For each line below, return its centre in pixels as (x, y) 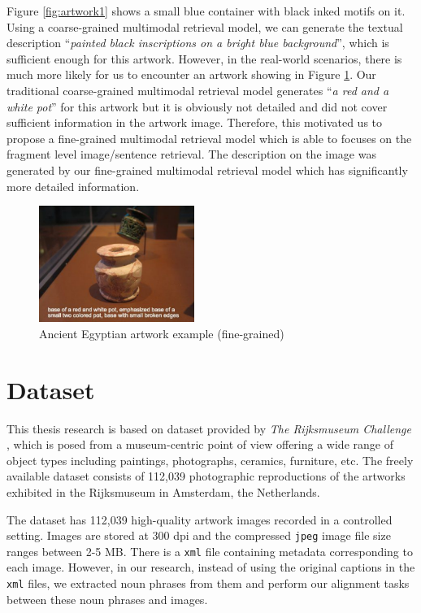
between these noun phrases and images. (107, 599)
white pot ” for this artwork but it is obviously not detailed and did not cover (197, 106)
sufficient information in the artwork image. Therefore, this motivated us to (195, 122)
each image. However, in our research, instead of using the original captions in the (211, 567)
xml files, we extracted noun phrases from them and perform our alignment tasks (208, 583)
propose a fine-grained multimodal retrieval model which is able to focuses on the (209, 138)
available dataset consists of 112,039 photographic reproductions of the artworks (206, 476)
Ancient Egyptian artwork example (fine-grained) (162, 333)
